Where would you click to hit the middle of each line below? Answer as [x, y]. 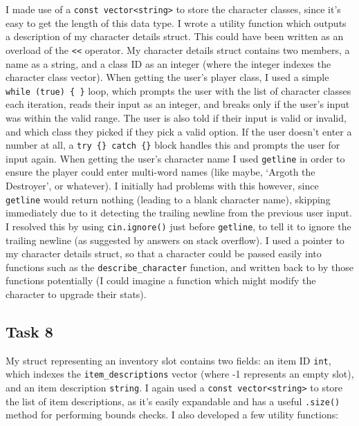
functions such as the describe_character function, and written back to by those [179, 267]
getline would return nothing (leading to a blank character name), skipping [168, 199]
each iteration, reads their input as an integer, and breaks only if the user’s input [178, 104]
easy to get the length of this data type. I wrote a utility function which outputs [176, 22]
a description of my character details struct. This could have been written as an [175, 36]
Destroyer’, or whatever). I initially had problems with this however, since [162, 186]
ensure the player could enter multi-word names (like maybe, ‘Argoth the [160, 172]
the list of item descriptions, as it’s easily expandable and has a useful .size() [173, 401]
